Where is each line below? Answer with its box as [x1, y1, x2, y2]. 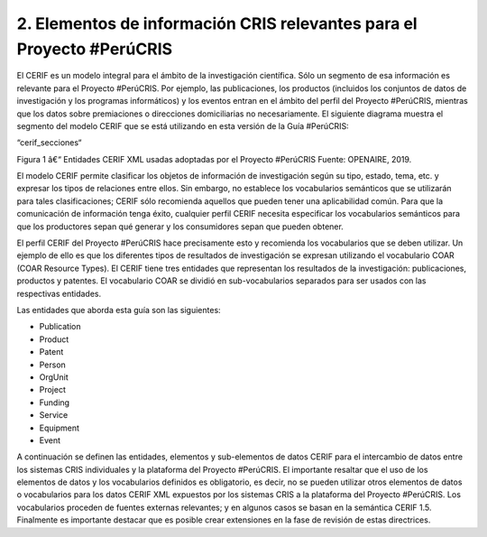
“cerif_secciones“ [16, 137, 82, 148]
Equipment [39, 422, 80, 433]
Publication [39, 321, 81, 332]
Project [39, 384, 67, 395]
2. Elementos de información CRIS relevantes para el [16, 14, 418, 33]
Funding [39, 397, 70, 408]
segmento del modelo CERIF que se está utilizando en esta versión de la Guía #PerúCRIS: [16, 120, 349, 131]
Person [39, 359, 67, 370]
